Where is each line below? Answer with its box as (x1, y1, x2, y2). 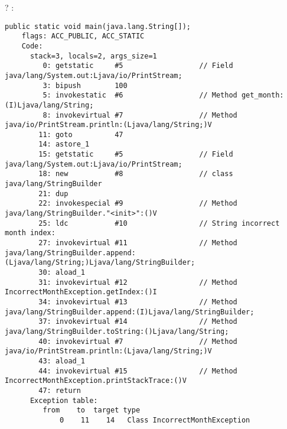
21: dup (38, 189, 69, 198)
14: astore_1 (38, 140, 90, 149)
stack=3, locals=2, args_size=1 (30, 51, 157, 60)
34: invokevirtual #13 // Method (38, 297, 237, 306)
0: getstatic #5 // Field (43, 61, 233, 70)
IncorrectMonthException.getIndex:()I (5, 288, 157, 297)
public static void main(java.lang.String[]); (5, 22, 191, 31)
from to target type (43, 406, 141, 415)
